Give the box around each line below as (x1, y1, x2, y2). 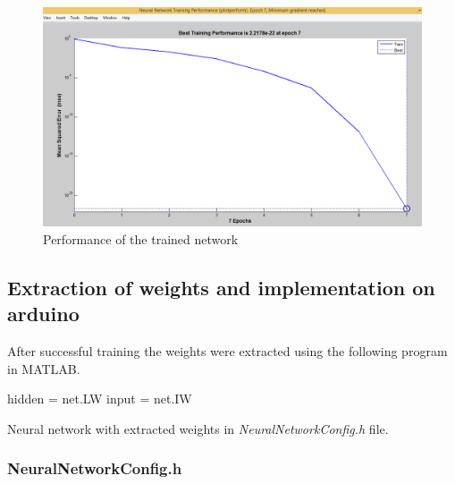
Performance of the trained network (43, 229, 239, 248)
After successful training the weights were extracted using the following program (7, 341, 448, 360)
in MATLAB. (7, 359, 80, 378)
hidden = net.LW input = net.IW (7, 389, 192, 408)
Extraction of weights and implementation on (7, 273, 435, 301)
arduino (7, 300, 80, 327)
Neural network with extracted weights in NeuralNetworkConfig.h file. (7, 419, 389, 437)
